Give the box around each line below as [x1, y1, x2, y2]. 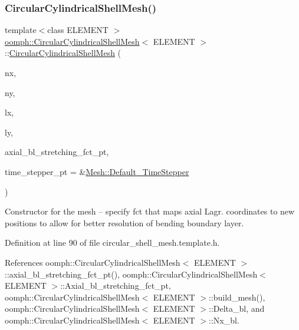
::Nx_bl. [208, 313, 239, 326]
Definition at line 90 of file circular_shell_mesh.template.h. [5, 236, 220, 249]
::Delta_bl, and [208, 302, 265, 315]
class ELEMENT [47, 24, 109, 36]
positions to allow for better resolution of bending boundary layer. [5, 216, 244, 229]
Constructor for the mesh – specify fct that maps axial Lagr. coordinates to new [5, 205, 295, 217]
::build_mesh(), [208, 291, 265, 303]
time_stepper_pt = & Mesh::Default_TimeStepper [5, 165, 189, 177]
